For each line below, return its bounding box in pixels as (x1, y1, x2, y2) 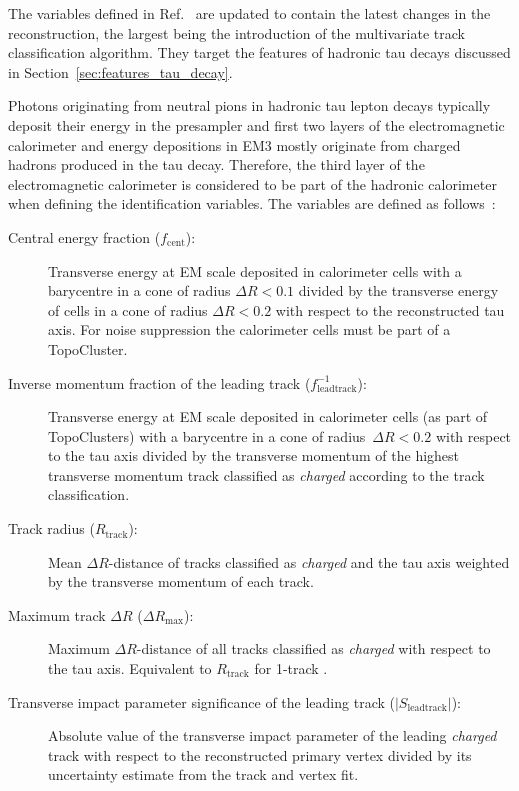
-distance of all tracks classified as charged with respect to (136, 638, 491, 659)
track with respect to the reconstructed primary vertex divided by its (48, 744, 472, 765)
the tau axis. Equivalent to (48, 658, 212, 679)
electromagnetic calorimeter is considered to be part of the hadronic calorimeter (8, 173, 497, 194)
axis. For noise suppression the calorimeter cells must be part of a (48, 319, 451, 340)
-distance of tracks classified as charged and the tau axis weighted (108, 551, 510, 572)
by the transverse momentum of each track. (48, 571, 314, 592)
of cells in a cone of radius (48, 299, 208, 320)
